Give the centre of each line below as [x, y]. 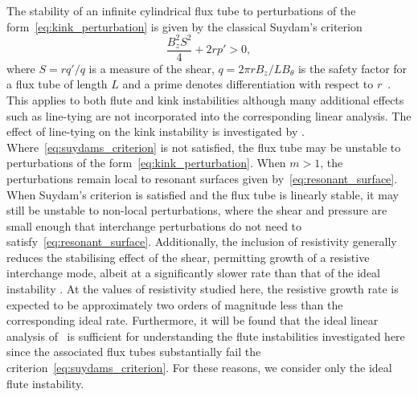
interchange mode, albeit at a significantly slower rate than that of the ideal [193, 273]
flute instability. [45, 383]
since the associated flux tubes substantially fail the [134, 352]
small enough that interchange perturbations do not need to [154, 225]
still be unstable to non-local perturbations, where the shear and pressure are [197, 210]
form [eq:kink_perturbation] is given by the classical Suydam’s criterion [184, 26]
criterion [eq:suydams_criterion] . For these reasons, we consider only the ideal [199, 368]
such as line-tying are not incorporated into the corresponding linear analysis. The [209, 115]
